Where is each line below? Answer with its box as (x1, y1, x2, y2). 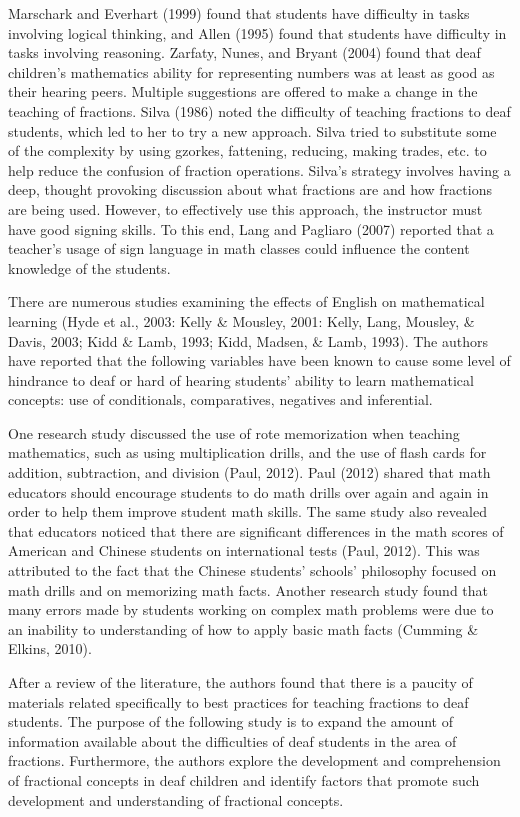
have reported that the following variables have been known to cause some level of (8, 350, 511, 371)
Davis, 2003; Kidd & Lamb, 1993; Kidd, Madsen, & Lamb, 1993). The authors (8, 330, 488, 351)
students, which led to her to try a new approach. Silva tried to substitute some (8, 120, 497, 141)
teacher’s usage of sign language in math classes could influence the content (8, 238, 470, 259)
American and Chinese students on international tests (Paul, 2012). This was (8, 540, 480, 561)
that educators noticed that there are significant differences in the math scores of (8, 520, 504, 541)
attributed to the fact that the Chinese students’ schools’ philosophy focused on (8, 560, 497, 581)
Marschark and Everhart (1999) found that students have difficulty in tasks (8, 3, 470, 23)
